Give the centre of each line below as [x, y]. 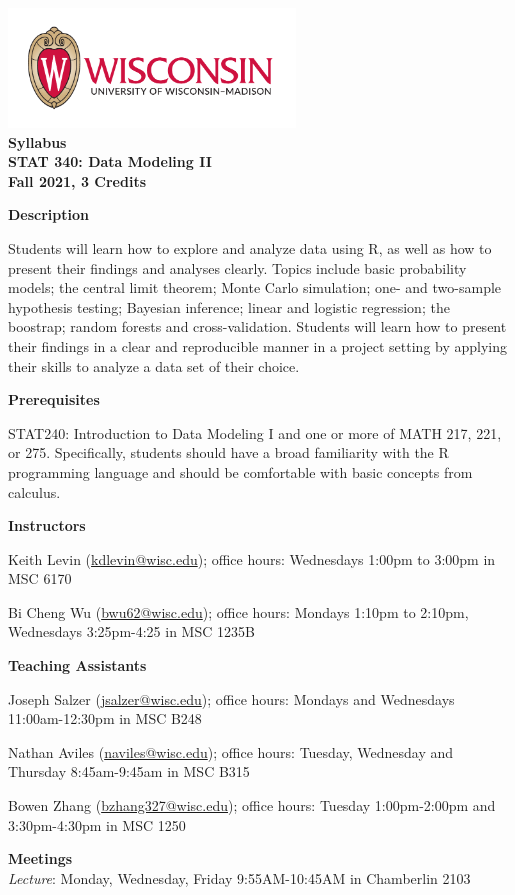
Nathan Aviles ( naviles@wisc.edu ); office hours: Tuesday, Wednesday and [231, 751]
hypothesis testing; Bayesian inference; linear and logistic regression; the [229, 306]
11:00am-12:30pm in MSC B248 [105, 718]
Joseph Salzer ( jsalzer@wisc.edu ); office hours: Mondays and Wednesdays [231, 698]
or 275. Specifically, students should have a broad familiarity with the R [228, 452]
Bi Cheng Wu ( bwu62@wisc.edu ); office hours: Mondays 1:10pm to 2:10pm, [238, 611]
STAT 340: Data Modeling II [110, 161]
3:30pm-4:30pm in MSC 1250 [97, 824]
